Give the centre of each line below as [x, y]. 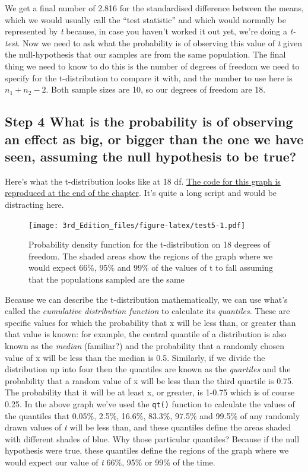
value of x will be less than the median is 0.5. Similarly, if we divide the [135, 357]
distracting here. [34, 204]
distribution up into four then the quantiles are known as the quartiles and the [148, 369]
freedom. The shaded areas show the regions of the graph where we [151, 256]
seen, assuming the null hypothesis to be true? [151, 156]
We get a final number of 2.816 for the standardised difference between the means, [154, 8]
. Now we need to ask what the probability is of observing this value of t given [160, 42]
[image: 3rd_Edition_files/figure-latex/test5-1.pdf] [137, 225]
